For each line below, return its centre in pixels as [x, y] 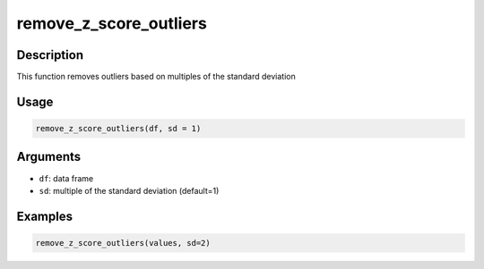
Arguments [49, 157]
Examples [45, 216]
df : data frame [66, 178]
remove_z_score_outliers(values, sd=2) [123, 243]
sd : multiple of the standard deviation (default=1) [129, 190]
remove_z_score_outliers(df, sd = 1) [118, 129]
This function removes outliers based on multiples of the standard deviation [156, 77]
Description [50, 55]
